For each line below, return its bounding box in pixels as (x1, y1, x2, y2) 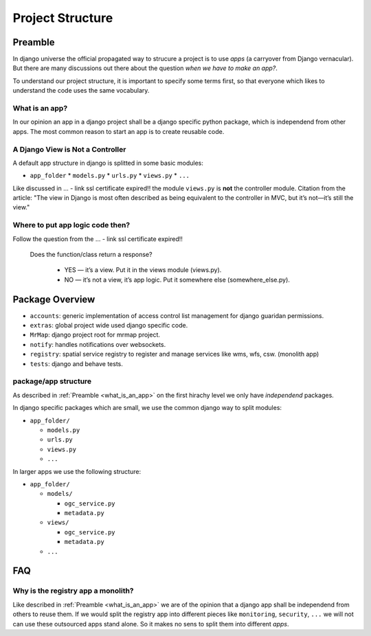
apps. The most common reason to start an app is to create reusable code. (12, 127, 225, 135)
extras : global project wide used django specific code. (30, 321, 188, 330)
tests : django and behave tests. (30, 359, 124, 367)
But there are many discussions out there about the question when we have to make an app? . (12, 64, 278, 72)
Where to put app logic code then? (12, 220, 131, 230)
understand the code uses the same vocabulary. (12, 87, 150, 95)
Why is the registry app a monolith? (12, 586, 134, 595)
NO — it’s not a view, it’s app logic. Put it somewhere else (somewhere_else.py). (64, 275, 290, 284)
